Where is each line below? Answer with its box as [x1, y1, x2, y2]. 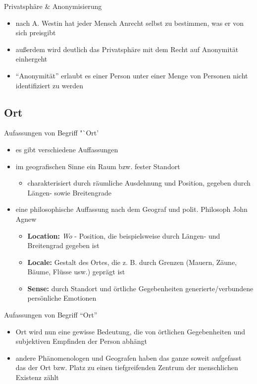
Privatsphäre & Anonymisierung [4, 1, 102, 11]
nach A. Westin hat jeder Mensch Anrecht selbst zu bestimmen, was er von [15, 17, 244, 28]
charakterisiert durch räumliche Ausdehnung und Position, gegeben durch [27, 178, 251, 188]
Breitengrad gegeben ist [27, 240, 100, 251]
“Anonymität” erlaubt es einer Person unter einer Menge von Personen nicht [15, 70, 248, 80]
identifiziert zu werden [15, 80, 83, 90]
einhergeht [15, 54, 48, 64]
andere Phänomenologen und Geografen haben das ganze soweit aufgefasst [15, 352, 242, 363]
